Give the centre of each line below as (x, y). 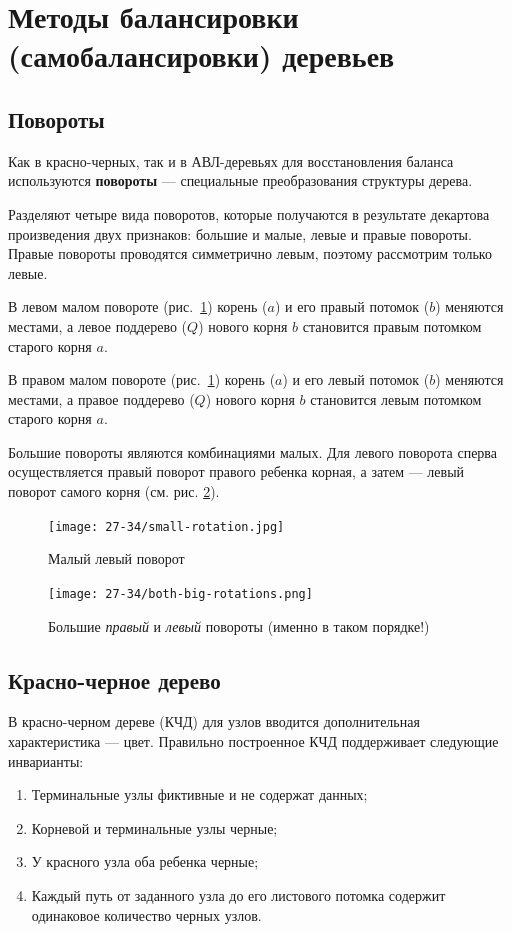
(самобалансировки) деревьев (201, 55)
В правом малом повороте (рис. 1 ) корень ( (142, 379)
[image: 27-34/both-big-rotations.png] (180, 593)
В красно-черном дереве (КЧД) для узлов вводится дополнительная (214, 721)
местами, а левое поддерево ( (98, 325)
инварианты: (46, 760)
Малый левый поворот (116, 558)
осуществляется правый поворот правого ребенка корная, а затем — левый (236, 471)
